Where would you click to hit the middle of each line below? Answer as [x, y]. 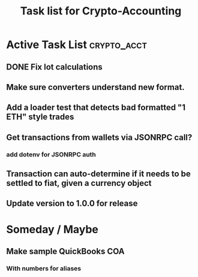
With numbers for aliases [44, 268]
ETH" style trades [40, 117]
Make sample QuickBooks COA [65, 252]
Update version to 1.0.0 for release [72, 204]
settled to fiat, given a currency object [79, 183]
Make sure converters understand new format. [95, 87]
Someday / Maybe [52, 229]
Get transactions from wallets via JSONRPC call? [99, 137]
